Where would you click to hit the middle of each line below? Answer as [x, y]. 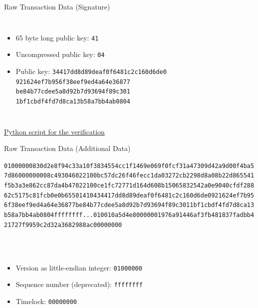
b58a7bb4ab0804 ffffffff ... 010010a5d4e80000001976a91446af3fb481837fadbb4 [129, 215]
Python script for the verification [54, 131]
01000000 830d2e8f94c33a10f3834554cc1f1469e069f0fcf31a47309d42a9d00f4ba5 [129, 166]
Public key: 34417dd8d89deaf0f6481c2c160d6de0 [91, 71]
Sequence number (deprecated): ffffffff [79, 284]
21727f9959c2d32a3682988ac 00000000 [63, 225]
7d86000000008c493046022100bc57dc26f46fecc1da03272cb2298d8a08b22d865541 [129, 176]
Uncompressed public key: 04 [60, 54]
